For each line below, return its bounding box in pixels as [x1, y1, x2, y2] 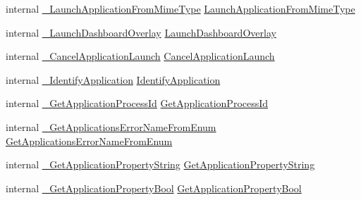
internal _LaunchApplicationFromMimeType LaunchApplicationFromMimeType [6, 1, 355, 15]
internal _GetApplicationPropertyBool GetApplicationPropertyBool [6, 180, 302, 195]
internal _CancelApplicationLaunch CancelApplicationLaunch [6, 49, 275, 63]
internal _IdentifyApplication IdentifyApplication [6, 72, 221, 87]
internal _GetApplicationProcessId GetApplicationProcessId [6, 96, 269, 111]
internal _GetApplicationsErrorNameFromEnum [6, 119, 216, 134]
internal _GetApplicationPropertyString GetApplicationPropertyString [6, 157, 315, 172]
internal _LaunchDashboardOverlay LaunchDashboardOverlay [6, 25, 276, 39]
